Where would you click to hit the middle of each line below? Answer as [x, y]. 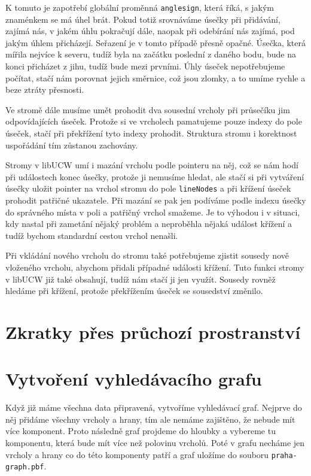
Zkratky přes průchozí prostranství [153, 331]
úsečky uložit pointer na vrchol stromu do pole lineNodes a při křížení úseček [148, 188]
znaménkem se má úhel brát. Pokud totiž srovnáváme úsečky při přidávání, [143, 19]
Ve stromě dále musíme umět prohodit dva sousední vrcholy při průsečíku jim [148, 109]
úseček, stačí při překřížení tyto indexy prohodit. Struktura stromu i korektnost [151, 133]
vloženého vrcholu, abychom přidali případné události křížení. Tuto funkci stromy [155, 267]
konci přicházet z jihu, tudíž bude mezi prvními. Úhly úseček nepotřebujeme [145, 66]
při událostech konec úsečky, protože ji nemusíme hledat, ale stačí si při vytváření [155, 176]
